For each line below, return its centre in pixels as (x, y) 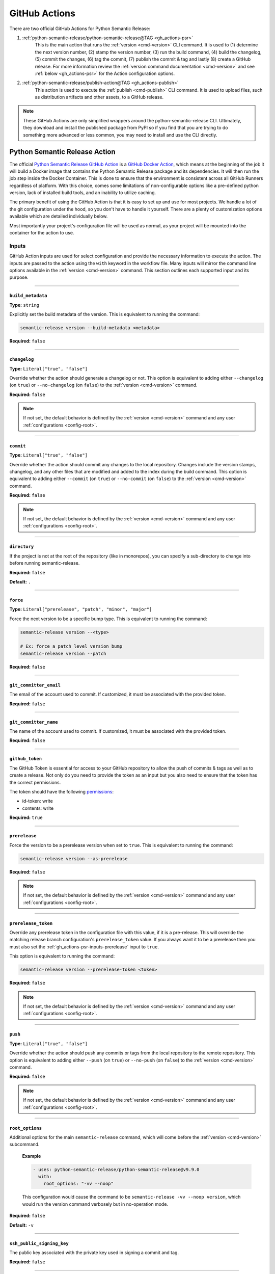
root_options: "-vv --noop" (79, 1184)
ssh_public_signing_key (39, 1243)
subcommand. (24, 1145)
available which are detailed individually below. (59, 216)
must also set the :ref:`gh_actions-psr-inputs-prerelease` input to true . (84, 947)
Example (32, 1156)
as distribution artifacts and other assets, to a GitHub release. (99, 97)
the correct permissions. (35, 782)
